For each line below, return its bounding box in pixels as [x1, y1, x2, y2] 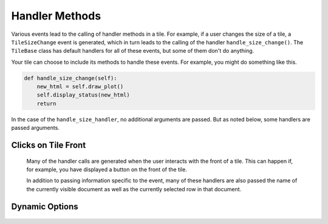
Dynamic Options [11, 201, 78, 212]
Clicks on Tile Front [11, 140, 86, 151]
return [36, 100, 56, 107]
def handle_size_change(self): [24, 75, 118, 81]
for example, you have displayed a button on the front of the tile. [26, 166, 188, 173]
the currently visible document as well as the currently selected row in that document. [26, 185, 242, 192]
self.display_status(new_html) [36, 92, 130, 98]
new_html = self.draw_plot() [36, 83, 124, 90]
